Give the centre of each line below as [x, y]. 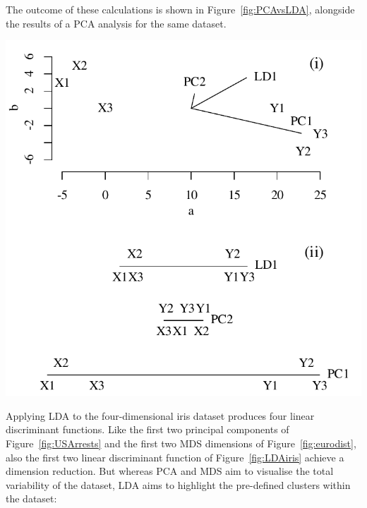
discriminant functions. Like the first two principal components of [148, 429]
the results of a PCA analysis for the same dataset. [116, 23]
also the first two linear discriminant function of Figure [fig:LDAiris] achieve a [175, 457]
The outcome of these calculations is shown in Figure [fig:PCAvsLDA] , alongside [180, 9]
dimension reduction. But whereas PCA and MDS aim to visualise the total [170, 471]
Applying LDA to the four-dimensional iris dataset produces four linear [160, 415]
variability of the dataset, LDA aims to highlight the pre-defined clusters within [178, 484]
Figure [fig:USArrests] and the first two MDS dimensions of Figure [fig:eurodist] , [181, 443]
